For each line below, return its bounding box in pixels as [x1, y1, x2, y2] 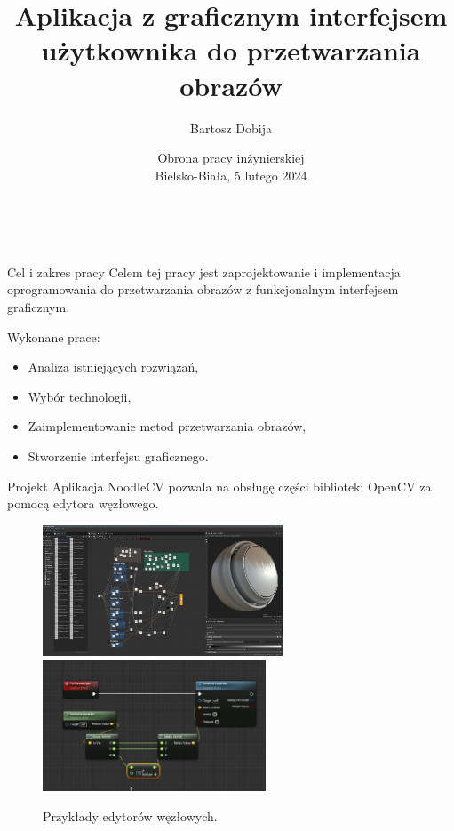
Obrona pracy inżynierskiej [157, 148, 305, 167]
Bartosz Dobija [190, 118, 272, 137]
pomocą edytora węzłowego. [7, 494, 159, 513]
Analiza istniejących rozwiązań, [28, 357, 199, 376]
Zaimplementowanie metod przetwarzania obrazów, [28, 417, 307, 435]
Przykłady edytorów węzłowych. [43, 806, 218, 825]
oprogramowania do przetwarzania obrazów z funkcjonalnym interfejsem [7, 280, 399, 299]
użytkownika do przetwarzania [41, 32, 421, 68]
